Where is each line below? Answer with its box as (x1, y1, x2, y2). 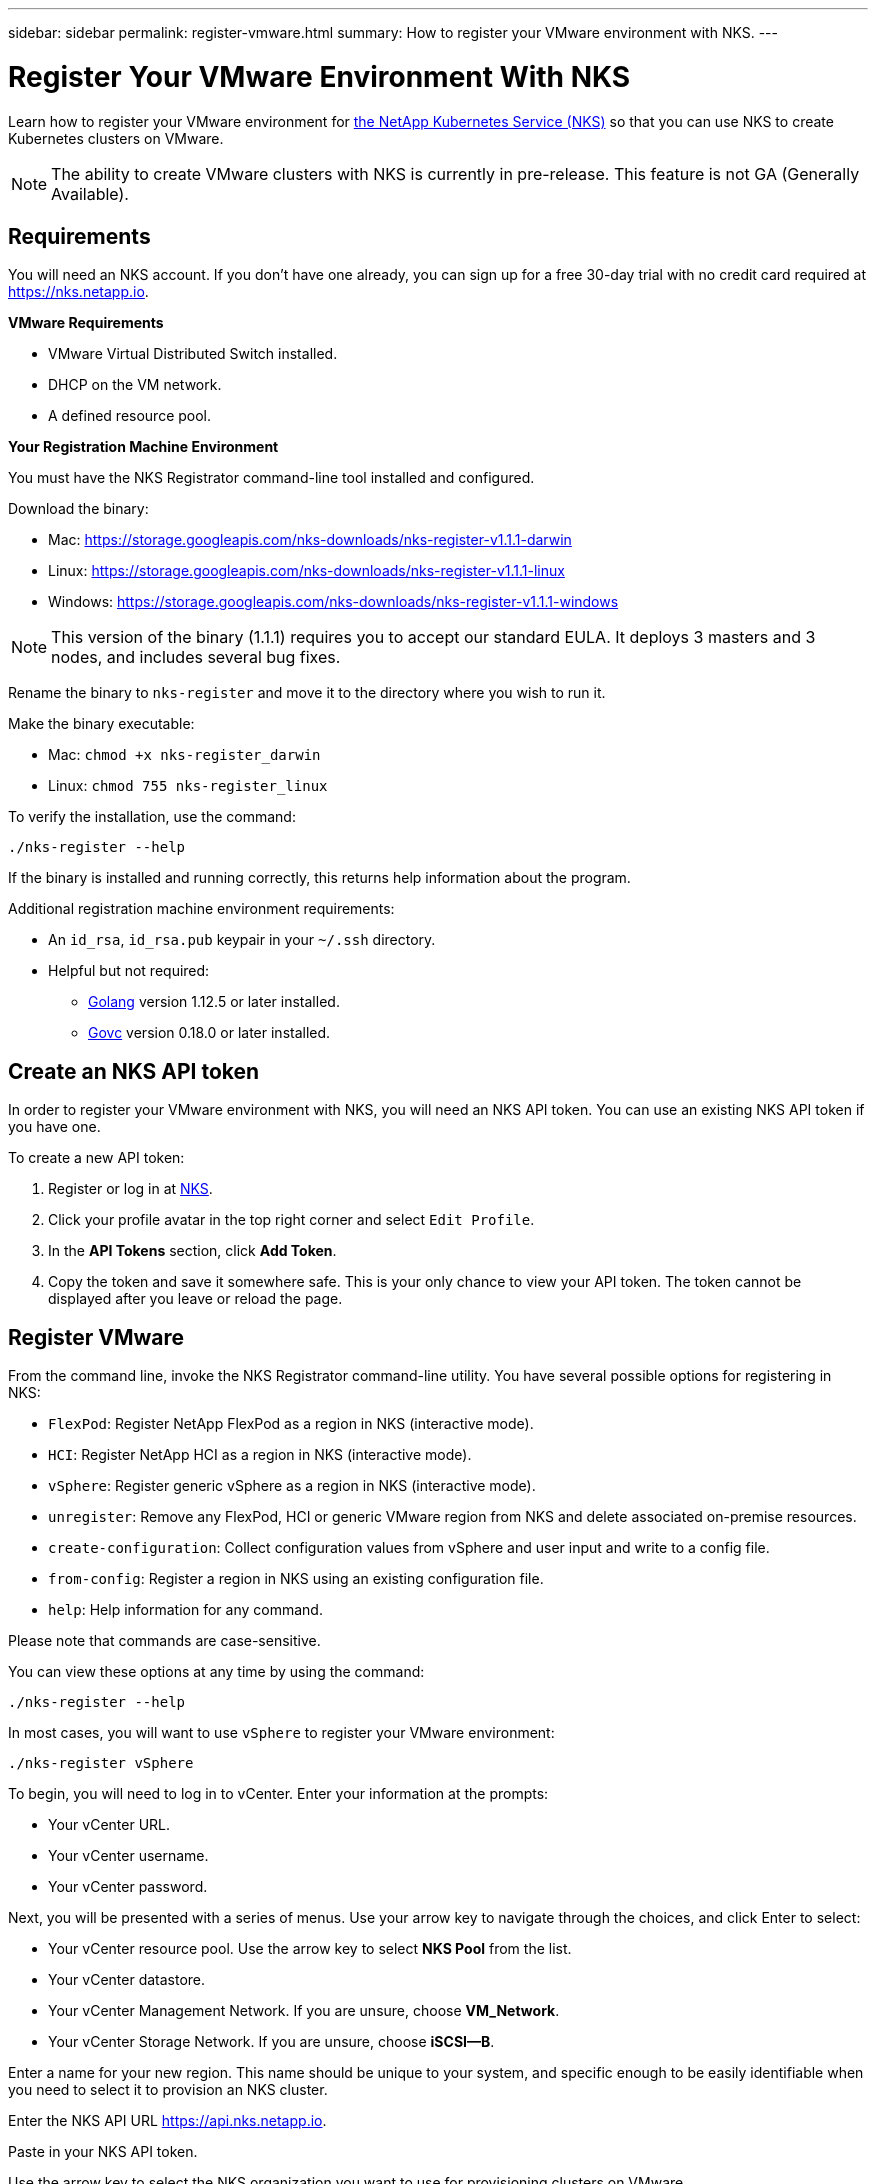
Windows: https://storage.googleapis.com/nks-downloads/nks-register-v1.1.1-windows (48, 593, 619, 611)
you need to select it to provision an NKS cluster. (8, 2081, 328, 2099)
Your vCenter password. (48, 1878, 208, 1896)
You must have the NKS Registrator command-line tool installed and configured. (8, 469, 535, 487)
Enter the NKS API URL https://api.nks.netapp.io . (8, 2112, 327, 2130)
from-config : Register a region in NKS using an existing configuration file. (48, 1570, 544, 1588)
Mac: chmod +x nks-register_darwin (48, 746, 321, 764)
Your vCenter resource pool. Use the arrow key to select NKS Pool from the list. (48, 1940, 572, 1958)
